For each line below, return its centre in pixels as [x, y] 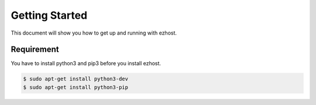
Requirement [35, 50]
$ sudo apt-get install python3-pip [76, 87]
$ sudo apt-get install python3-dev [76, 79]
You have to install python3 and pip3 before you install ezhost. [86, 63]
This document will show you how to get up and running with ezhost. [94, 33]
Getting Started [49, 15]
